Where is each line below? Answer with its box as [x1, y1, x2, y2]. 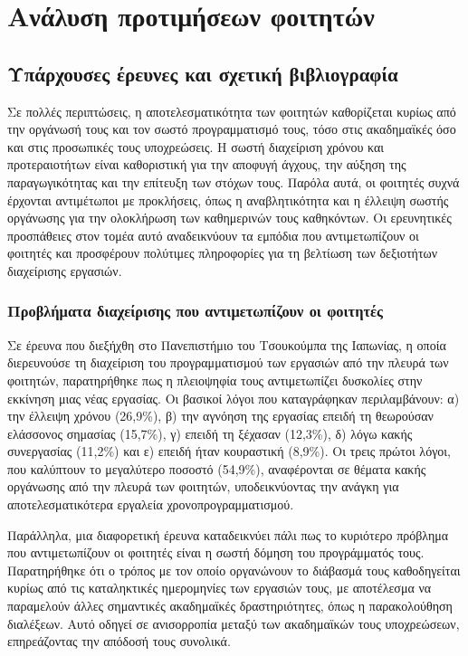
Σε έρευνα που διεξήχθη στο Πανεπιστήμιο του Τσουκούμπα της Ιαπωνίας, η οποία [7, 335, 446, 354]
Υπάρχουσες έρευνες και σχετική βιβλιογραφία [7, 59, 398, 87]
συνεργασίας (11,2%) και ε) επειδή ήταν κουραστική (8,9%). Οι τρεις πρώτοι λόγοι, [7, 442, 452, 461]
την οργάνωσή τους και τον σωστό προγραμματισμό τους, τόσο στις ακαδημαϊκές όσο [7, 119, 456, 138]
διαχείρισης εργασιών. [7, 261, 122, 280]
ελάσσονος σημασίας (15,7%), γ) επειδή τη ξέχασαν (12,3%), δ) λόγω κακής [7, 423, 413, 442]
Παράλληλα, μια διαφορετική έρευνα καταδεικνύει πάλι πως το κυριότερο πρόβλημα [7, 525, 449, 544]
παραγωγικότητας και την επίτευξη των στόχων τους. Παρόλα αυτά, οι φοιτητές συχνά [7, 172, 460, 191]
